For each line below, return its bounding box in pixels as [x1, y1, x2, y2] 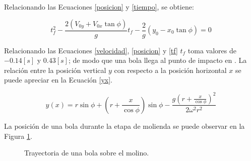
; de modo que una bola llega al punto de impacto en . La [68, 55, 247, 65]
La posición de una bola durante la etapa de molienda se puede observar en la [4, 120, 245, 131]
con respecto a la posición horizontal [114, 64, 227, 75]
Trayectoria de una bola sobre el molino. [24, 147, 149, 158]
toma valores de [187, 45, 237, 55]
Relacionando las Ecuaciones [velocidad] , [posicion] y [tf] [4, 45, 178, 55]
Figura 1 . [4, 130, 32, 141]
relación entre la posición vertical [4, 64, 106, 75]
